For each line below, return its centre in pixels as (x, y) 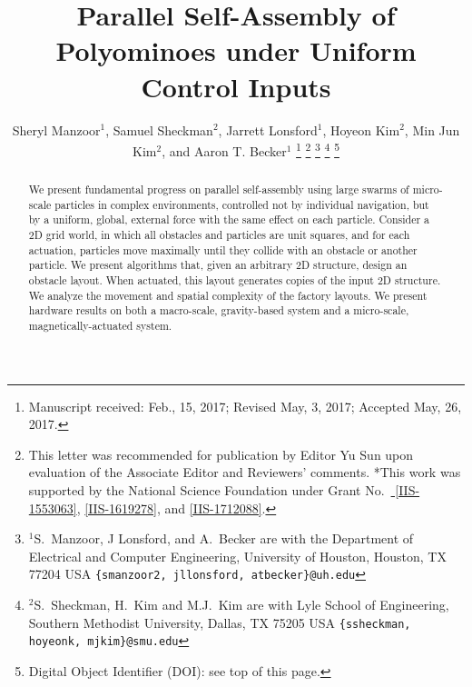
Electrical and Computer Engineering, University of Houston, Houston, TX (237, 556)
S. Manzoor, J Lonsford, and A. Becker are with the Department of (224, 538)
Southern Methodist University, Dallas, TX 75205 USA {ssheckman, (220, 622)
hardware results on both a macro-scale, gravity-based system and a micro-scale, (219, 310)
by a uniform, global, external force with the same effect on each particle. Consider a (229, 219)
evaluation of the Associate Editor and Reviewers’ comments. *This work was (245, 472)
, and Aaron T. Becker (224, 150)
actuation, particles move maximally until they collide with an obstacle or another (223, 249)
